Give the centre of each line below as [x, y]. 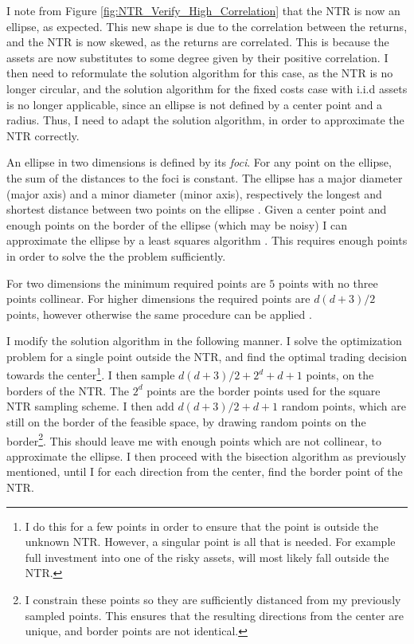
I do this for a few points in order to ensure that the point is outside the [202, 526]
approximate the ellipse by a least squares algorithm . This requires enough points [207, 240]
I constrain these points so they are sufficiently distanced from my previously [213, 599]
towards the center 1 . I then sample [91, 374]
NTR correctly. [43, 135]
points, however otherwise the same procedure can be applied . [159, 314]
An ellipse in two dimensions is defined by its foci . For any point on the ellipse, [199, 162]
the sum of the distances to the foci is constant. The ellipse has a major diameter [205, 177]
